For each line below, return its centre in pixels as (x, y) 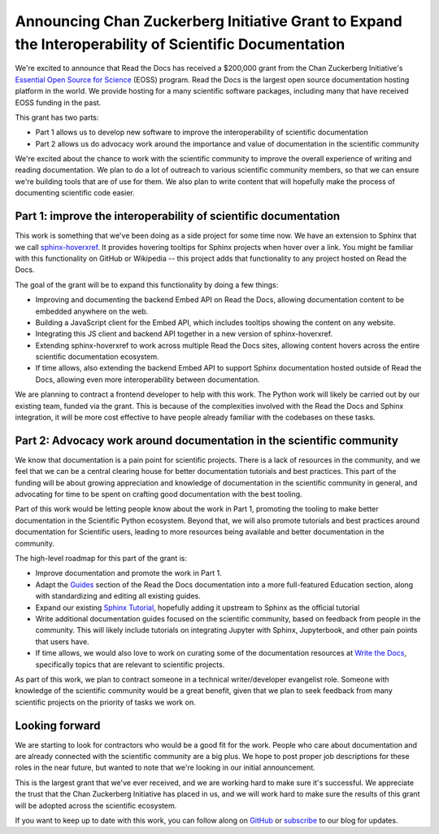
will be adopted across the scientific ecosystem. (96, 805)
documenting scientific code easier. (75, 193)
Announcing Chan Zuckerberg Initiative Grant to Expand (209, 21)
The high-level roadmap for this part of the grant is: (101, 559)
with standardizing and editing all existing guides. (118, 596)
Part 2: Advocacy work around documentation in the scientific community (206, 440)
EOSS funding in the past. (58, 103)
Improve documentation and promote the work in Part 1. (129, 573)
